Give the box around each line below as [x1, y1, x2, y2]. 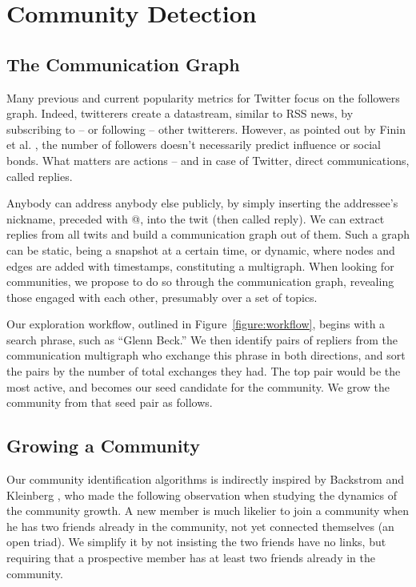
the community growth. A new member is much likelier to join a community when [6, 502, 409, 519]
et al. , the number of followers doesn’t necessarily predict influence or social [6, 136, 382, 153]
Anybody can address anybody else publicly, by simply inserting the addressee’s [6, 195, 398, 211]
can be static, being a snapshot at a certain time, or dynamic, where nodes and [6, 241, 395, 258]
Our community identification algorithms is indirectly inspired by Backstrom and [6, 471, 404, 488]
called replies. [6, 167, 73, 184]
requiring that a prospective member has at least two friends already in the [6, 549, 375, 566]
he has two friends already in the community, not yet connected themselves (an [6, 517, 394, 534]
